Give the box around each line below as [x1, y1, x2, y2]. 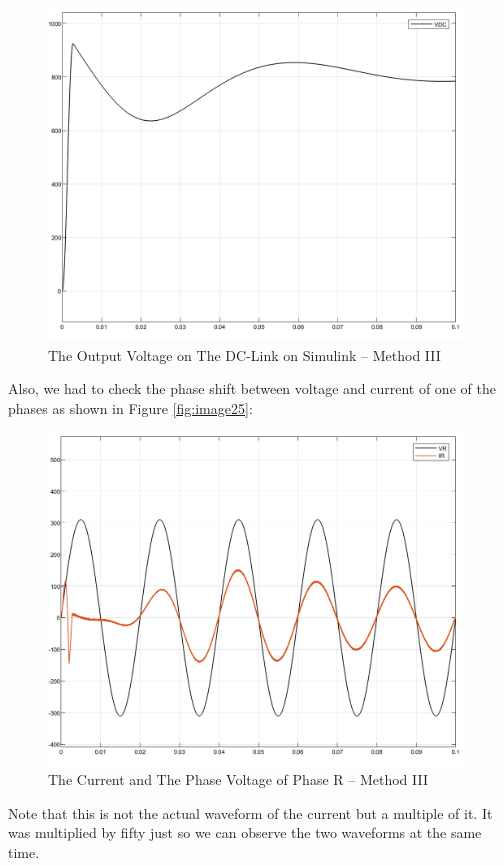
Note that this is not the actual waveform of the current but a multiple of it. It [8, 802, 493, 823]
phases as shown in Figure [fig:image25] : [8, 397, 253, 418]
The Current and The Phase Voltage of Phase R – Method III [48, 769, 428, 790]
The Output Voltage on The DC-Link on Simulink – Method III [48, 344, 441, 365]
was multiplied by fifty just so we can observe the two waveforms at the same [8, 822, 482, 843]
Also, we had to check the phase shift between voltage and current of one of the [8, 378, 496, 399]
